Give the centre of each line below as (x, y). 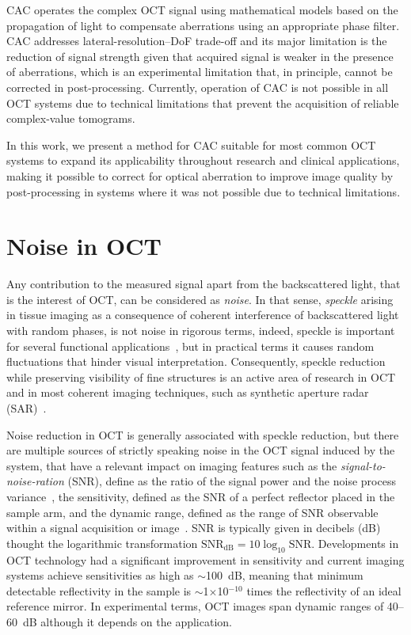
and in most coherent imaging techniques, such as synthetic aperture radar (188, 392)
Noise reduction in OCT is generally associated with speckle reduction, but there (203, 434)
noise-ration (35, 481)
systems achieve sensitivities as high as (100, 575)
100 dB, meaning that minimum (285, 575)
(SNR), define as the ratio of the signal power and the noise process (232, 481)
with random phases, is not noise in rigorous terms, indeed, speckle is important (201, 331)
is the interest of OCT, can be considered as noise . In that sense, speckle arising (200, 299)
